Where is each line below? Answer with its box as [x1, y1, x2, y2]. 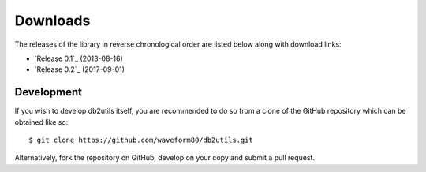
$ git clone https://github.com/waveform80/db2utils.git [28, 136, 254, 145]
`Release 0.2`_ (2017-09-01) [34, 65, 125, 74]
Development [14, 85, 83, 99]
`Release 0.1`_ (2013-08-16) [34, 54, 124, 63]
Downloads [14, 12, 91, 29]
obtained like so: [14, 117, 69, 126]
